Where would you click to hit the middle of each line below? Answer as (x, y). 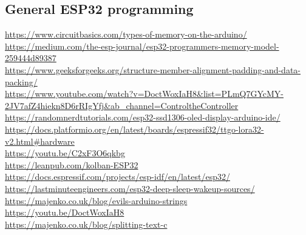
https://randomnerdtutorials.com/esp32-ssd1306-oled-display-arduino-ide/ (143, 117)
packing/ (21, 81)
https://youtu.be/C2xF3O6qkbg (65, 153)
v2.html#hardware (40, 141)
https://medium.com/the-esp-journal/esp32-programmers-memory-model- (142, 46)
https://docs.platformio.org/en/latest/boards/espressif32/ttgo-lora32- (134, 129)
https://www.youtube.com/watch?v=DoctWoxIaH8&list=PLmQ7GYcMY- (144, 94)
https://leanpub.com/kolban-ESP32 (72, 164)
